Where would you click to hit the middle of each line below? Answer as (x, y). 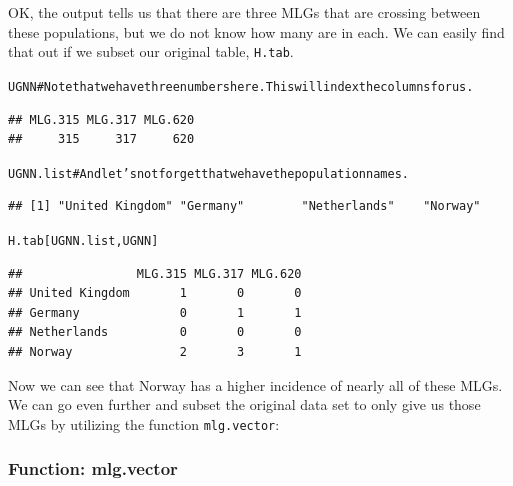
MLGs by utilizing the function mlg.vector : (144, 423)
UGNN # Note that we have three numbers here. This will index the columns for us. (241, 86)
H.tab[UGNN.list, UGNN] (83, 240)
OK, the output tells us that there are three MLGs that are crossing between (244, 12)
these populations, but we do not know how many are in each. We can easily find (256, 31)
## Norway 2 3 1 (155, 351)
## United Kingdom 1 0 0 (155, 293)
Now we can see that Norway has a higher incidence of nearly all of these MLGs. (255, 384)
